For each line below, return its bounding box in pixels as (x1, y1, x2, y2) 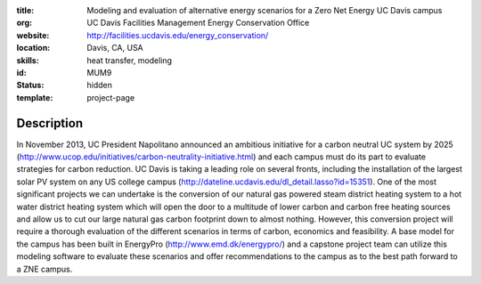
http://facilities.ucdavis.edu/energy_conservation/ (86, 29, 269, 40)
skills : (16, 54, 39, 66)
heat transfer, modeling (86, 54, 173, 66)
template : (16, 92, 53, 102)
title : (16, 5, 35, 15)
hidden (86, 80, 113, 91)
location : (16, 43, 51, 53)
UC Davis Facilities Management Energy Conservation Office (86, 18, 310, 28)
